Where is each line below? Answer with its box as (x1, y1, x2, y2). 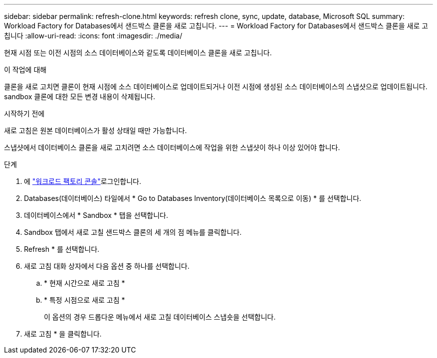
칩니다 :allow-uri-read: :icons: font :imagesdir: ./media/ (4, 31, 183, 40)
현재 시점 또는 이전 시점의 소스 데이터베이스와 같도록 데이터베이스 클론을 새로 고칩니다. (4, 48, 272, 57)
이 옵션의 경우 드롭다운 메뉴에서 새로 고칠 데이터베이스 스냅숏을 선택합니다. (44, 313, 276, 321)
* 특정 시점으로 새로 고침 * (44, 296, 125, 304)
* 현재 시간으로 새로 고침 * (44, 279, 125, 287)
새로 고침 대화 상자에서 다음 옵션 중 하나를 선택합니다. (24, 262, 190, 270)
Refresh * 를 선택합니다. (24, 245, 100, 253)
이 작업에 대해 (4, 65, 47, 74)
